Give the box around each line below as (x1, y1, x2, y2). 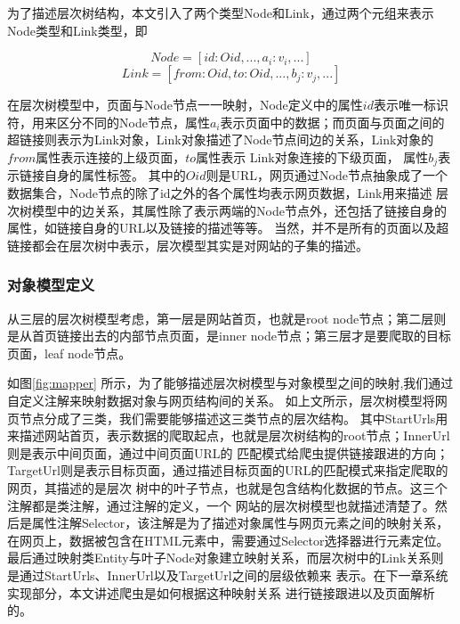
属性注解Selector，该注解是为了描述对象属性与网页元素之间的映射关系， (31, 513, 449, 532)
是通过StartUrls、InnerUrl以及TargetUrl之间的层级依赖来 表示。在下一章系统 (7, 565, 448, 584)
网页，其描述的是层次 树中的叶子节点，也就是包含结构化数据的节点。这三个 (7, 478, 448, 497)
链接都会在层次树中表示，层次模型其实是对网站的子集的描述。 (7, 235, 368, 254)
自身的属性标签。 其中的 (44, 166, 186, 185)
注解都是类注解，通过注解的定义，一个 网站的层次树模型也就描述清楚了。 (7, 496, 435, 514)
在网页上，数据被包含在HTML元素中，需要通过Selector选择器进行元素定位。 (7, 530, 449, 549)
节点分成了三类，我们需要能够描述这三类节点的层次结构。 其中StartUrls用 (19, 408, 448, 427)
